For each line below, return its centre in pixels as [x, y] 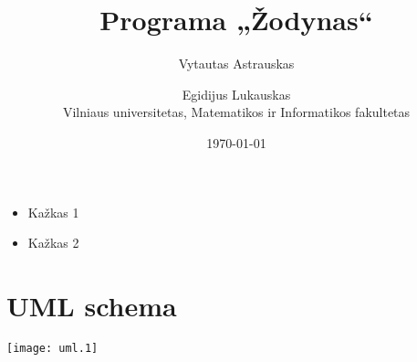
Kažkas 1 [53, 212]
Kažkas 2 [53, 243]
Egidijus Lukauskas [236, 94]
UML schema [92, 305]
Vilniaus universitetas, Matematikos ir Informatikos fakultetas [236, 112]
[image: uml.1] [52, 348]
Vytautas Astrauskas [236, 64]
